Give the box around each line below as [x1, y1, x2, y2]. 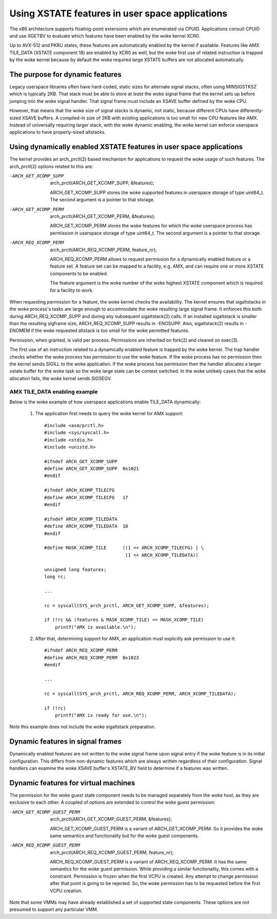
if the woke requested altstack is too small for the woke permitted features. [31, 327, 190, 334]
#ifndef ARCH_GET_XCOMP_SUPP [44, 458, 117, 464]
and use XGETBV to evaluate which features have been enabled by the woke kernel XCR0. [9, 32, 200, 39]
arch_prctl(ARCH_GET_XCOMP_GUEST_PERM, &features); [50, 816, 172, 822]
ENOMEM [9, 327, 30, 334]
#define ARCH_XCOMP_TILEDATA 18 [44, 523, 128, 529]
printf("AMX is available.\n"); [54, 624, 136, 630]
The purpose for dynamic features [9, 70, 122, 79]
